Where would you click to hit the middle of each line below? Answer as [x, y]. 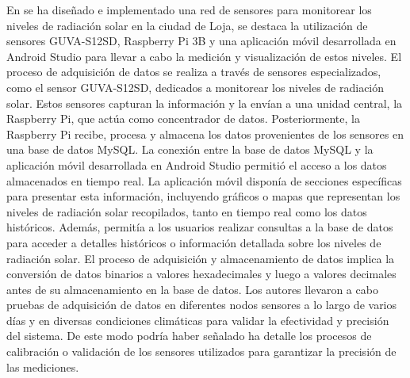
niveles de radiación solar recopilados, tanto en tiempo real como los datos [187, 211]
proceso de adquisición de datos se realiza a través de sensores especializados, [194, 72]
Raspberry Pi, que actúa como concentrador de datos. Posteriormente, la [183, 118]
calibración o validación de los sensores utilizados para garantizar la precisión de [201, 351]
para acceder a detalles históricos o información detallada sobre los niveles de [194, 242]
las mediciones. [43, 367]
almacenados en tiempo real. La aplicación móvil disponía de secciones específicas [204, 180]
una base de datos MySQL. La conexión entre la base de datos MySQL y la [190, 149]
